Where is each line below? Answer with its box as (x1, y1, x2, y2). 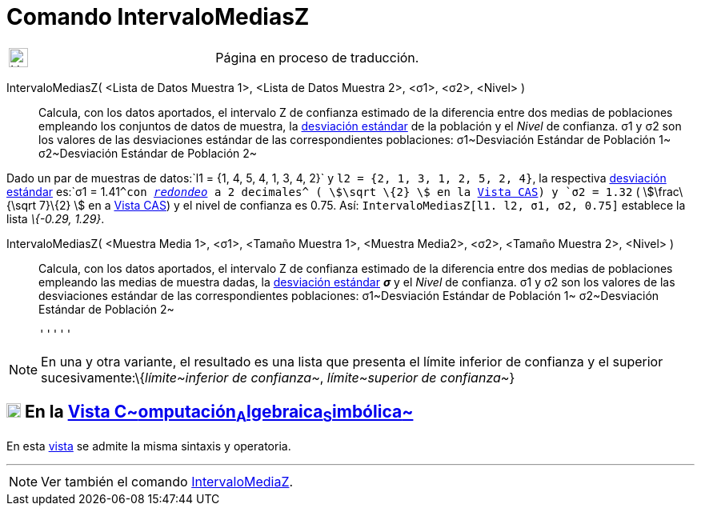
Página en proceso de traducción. (215, 49, 419, 66)
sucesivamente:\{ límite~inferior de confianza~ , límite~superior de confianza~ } (41, 369, 515, 386)
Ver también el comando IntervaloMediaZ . (41, 473, 294, 490)
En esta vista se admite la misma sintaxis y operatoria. (6, 438, 291, 453)
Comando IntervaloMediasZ (6, 3, 310, 30)
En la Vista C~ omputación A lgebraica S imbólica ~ (24, 402, 414, 426)
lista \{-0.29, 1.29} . (6, 211, 105, 226)
